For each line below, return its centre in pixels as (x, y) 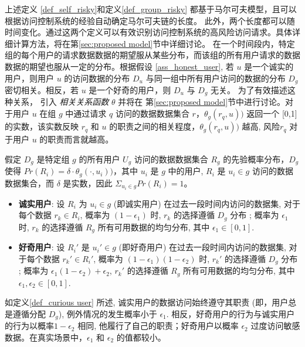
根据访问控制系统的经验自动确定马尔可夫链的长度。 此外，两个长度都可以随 (150, 20)
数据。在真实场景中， (46, 337)
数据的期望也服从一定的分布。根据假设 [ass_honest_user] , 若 (119, 66)
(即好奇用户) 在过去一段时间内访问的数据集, (202, 247)
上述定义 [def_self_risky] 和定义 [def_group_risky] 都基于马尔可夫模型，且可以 (151, 9)
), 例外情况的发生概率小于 (108, 313)
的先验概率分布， (256, 159)
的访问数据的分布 (97, 78)
